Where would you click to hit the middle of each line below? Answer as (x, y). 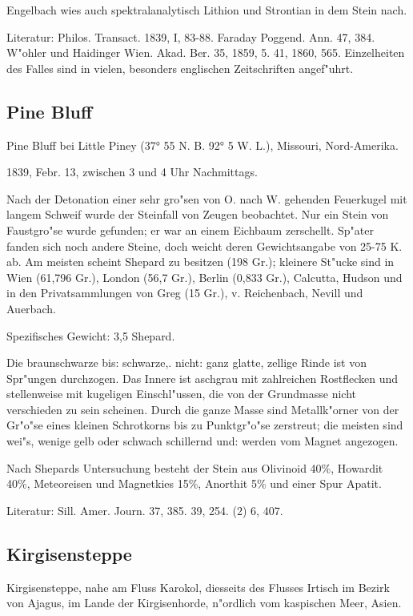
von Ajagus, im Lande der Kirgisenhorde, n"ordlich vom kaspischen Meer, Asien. (204, 603)
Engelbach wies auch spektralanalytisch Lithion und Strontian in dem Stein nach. (207, 10)
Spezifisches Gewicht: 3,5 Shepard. (91, 335)
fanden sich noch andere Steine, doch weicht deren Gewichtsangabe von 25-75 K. (204, 246)
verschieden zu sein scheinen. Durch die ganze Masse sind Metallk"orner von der (203, 409)
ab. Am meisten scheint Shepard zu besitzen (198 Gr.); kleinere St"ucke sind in (200, 262)
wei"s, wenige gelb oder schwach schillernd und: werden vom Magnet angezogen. (202, 441)
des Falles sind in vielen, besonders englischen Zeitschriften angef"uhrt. (180, 68)
